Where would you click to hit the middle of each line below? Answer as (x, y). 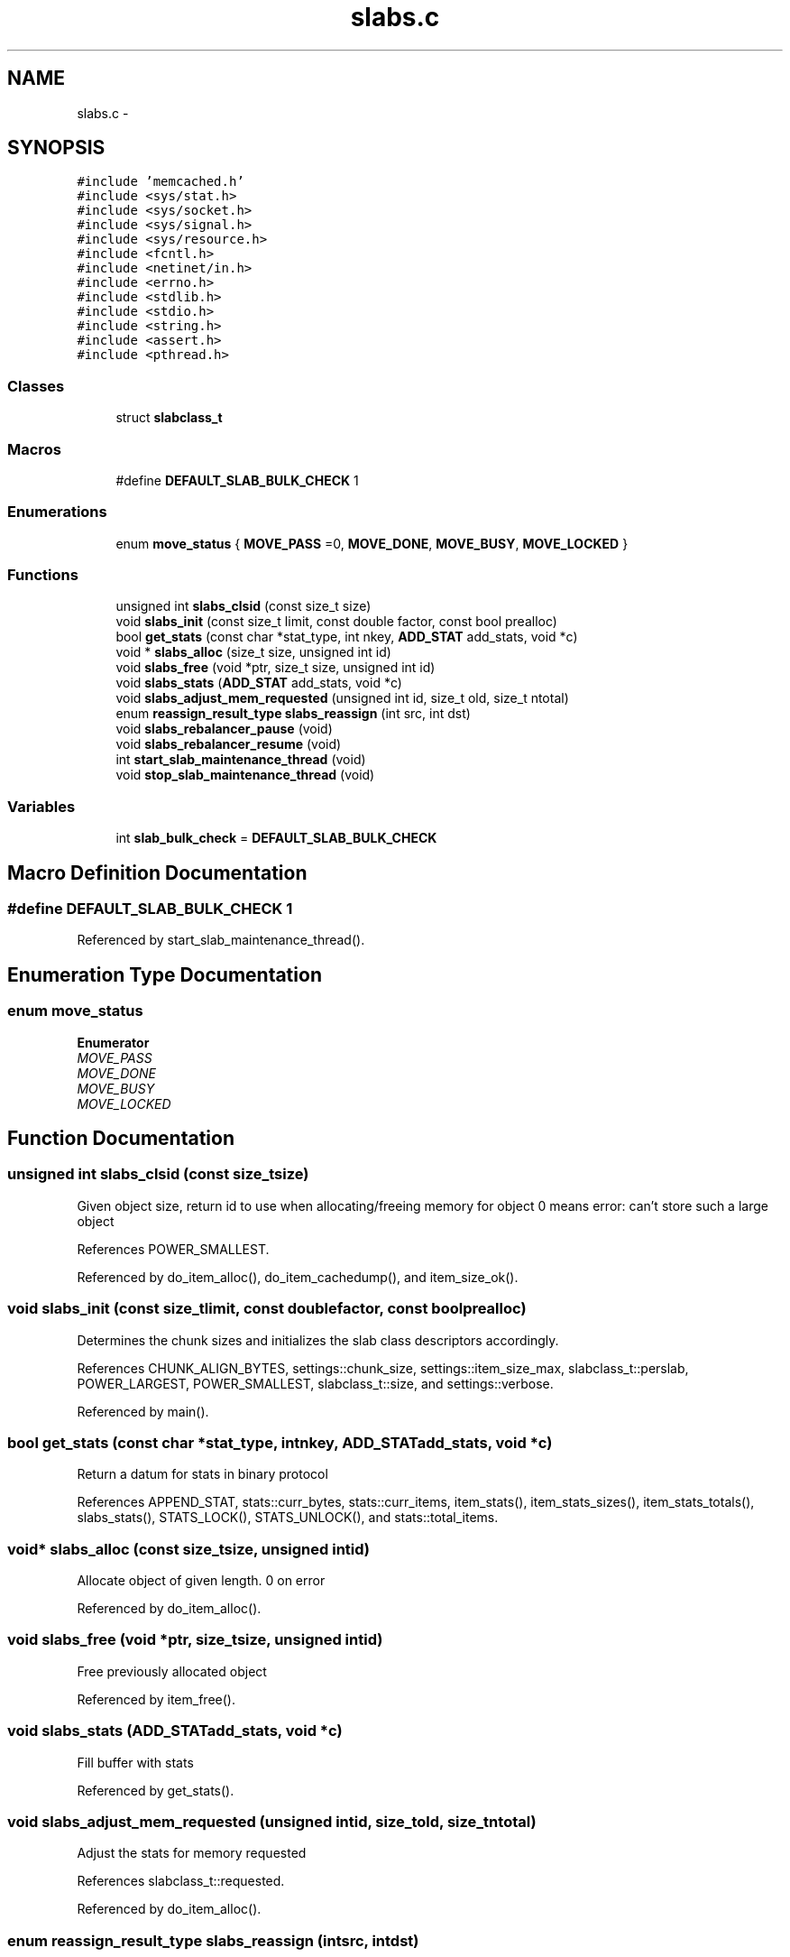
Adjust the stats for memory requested (192, 1853)
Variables (41, 806)
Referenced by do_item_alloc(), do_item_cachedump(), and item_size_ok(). (298, 1277)
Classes (36, 386)
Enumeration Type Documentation (165, 974)
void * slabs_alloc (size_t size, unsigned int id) (253, 652)
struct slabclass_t (169, 418)
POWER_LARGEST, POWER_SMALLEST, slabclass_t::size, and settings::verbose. (315, 1383)
